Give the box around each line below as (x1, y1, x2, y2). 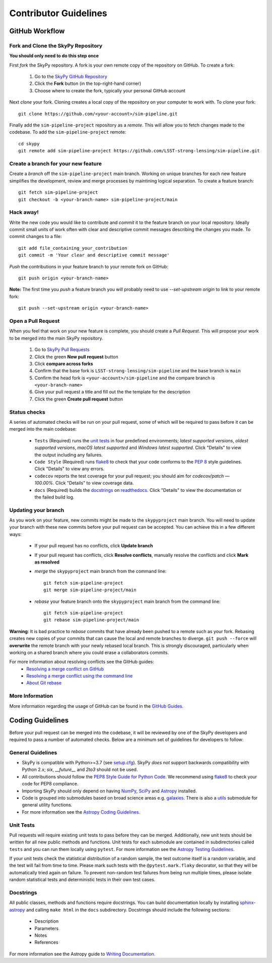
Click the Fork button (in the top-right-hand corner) (34, 81, 141, 87)
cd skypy (18, 141, 40, 146)
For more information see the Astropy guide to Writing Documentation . (9, 951, 156, 957)
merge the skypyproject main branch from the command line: (34, 568, 167, 575)
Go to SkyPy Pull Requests (34, 347, 90, 353)
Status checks (9, 409, 45, 416)
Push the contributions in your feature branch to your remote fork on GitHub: (9, 263, 169, 269)
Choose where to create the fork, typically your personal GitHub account (34, 87, 186, 93)
